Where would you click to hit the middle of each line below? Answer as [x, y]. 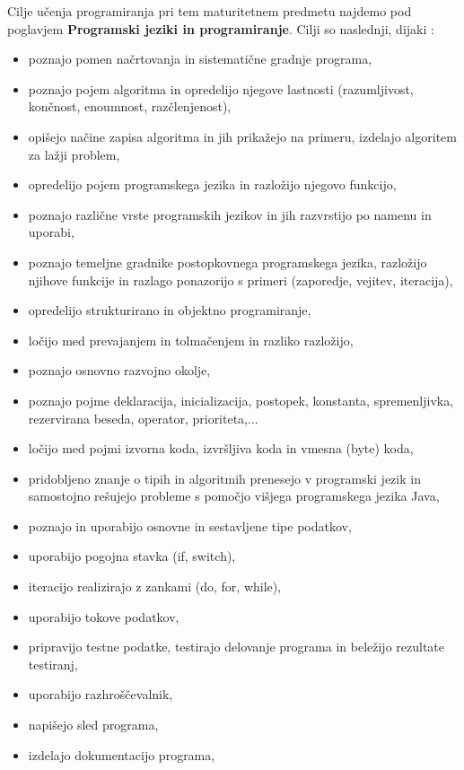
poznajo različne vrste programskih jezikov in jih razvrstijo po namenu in [230, 214]
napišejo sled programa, [93, 725]
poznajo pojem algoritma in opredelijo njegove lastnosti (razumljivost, [221, 88]
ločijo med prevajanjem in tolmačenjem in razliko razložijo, [191, 340]
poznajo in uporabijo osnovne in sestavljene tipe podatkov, [190, 525]
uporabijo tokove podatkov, [104, 616]
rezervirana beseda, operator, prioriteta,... [143, 418]
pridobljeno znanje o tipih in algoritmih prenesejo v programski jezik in [224, 478]
